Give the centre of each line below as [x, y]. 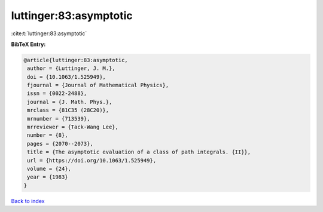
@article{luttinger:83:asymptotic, [76, 60]
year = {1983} [48, 177]
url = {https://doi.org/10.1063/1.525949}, [92, 160]
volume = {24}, [49, 169]
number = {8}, [48, 135]
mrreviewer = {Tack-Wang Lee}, [73, 127]
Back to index [28, 201]
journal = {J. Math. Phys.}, [70, 102]
